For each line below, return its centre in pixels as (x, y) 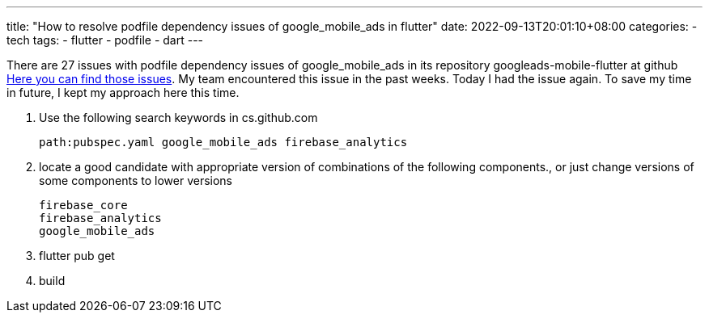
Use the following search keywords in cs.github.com (178, 118)
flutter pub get (77, 256)
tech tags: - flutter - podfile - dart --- (105, 40)
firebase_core (83, 205)
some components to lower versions (136, 180)
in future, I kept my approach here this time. (123, 92)
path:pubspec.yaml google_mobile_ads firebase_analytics (223, 142)
